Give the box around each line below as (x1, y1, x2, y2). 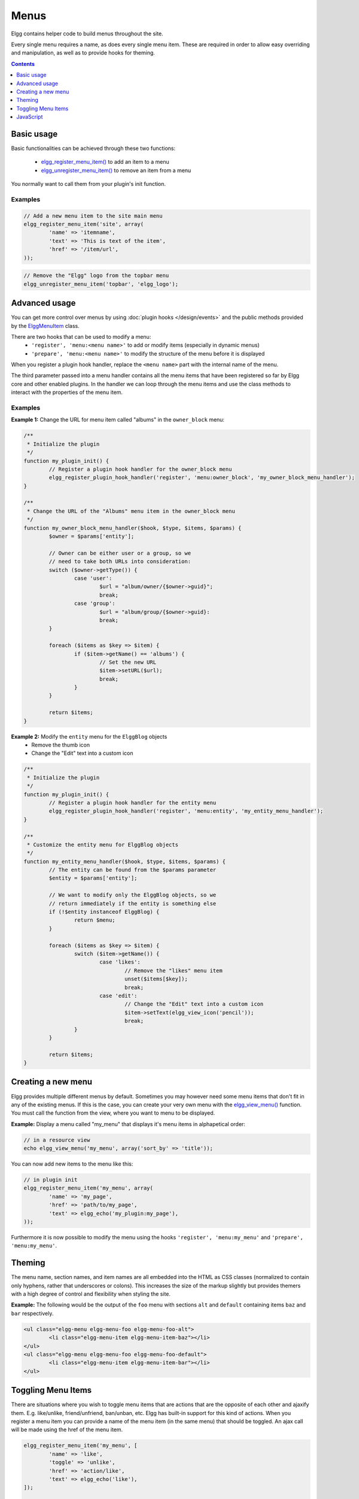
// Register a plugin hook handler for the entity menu (48, 799, 217, 806)
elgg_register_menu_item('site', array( (23, 221, 144, 228)
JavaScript (16, 113, 43, 121)
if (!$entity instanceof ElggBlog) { (48, 908, 160, 916)
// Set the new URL (99, 658, 157, 666)
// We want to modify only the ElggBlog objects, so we (48, 892, 217, 899)
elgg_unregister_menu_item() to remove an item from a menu (41, 167, 191, 174)
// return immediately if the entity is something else (48, 900, 217, 907)
